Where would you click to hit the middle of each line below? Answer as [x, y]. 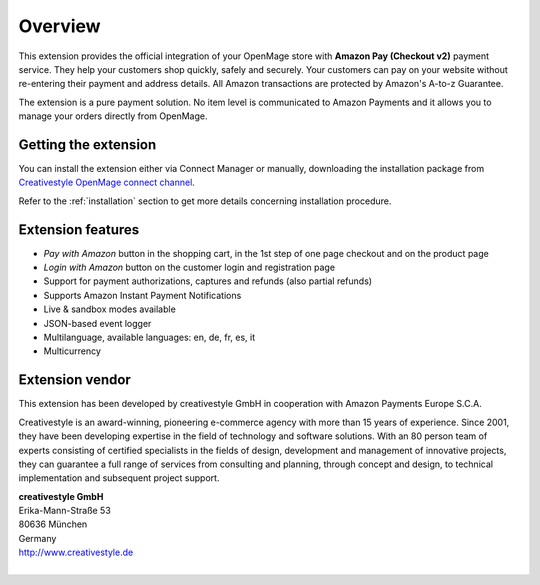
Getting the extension [87, 144]
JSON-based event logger [97, 323]
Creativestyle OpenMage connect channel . [106, 182]
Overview [59, 26]
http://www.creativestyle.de [76, 552]
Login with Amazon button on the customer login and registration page [189, 267]
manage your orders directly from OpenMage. [113, 116]
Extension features [79, 229]
